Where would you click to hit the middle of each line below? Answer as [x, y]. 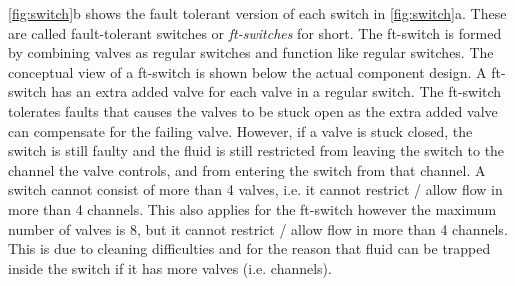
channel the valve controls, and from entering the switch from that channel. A [247, 169]
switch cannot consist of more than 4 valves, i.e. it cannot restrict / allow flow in [255, 189]
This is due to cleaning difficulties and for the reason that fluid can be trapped [249, 248]
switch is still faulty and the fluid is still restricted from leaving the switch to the [256, 150]
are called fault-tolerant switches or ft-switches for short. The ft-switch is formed [255, 32]
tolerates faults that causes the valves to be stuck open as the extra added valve [253, 110]
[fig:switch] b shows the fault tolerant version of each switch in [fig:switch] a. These [257, 13]
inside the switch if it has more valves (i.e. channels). [170, 267]
